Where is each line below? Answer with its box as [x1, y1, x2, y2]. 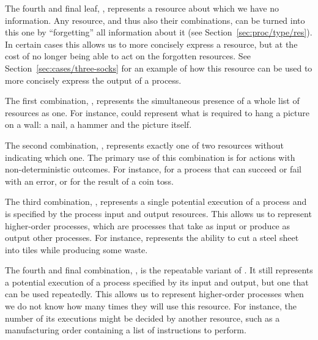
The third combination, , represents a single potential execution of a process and [5, 195, 307, 208]
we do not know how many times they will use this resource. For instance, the [5, 300, 297, 312]
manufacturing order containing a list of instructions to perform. [5, 323, 246, 336]
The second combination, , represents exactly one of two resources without [5, 138, 284, 151]
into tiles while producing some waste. [5, 243, 148, 256]
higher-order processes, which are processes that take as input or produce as [5, 219, 290, 232]
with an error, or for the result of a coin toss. [5, 174, 174, 187]
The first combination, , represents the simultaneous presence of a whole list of [5, 94, 300, 107]
